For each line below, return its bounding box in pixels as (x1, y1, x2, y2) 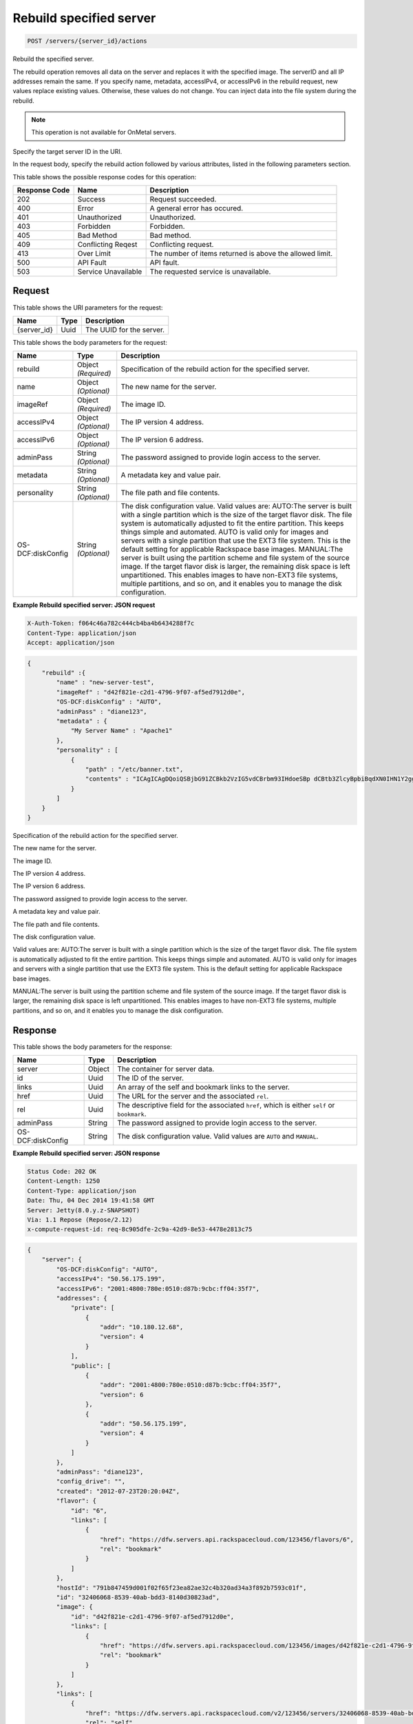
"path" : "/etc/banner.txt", (85, 765, 184, 773)
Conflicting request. (149, 240, 214, 250)
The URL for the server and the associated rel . (117, 1092, 269, 1101)
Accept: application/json (27, 639, 115, 647)
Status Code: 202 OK (27, 1167, 96, 1176)
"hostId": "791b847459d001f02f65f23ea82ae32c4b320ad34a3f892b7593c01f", (56, 1583, 307, 1592)
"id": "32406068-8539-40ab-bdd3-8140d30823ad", (56, 1594, 220, 1601)
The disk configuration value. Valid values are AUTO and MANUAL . (117, 1132, 319, 1141)
